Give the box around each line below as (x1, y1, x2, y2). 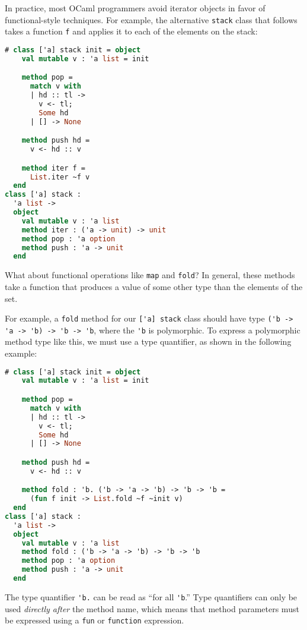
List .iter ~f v (30, 172, 90, 181)
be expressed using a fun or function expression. (5, 614, 184, 626)
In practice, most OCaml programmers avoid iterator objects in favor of (5, 2, 266, 14)
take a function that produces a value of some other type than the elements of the (5, 280, 303, 292)
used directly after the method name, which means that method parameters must (5, 602, 299, 615)
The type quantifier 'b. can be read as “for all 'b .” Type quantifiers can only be (5, 590, 298, 603)
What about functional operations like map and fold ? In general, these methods (5, 269, 295, 281)
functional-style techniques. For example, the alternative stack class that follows (5, 13, 298, 26)
